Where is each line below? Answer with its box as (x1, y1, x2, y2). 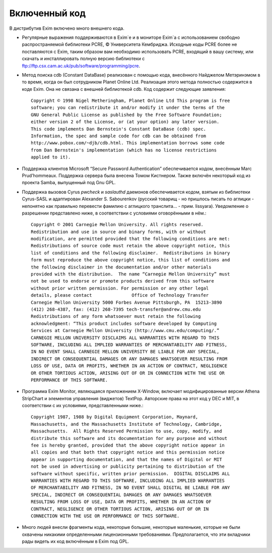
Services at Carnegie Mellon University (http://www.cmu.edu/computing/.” (31, 328, 220, 334)
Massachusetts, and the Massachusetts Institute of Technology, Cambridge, (31, 421, 222, 427)
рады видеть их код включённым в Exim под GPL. (22, 538, 129, 544)
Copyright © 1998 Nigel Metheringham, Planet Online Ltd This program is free (31, 98, 230, 103)
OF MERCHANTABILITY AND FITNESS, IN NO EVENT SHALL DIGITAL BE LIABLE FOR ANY (31, 485, 230, 490)
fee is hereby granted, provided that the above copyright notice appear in (31, 443, 225, 449)
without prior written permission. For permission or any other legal (31, 285, 209, 291)
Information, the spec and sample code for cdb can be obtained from (31, 133, 207, 139)
